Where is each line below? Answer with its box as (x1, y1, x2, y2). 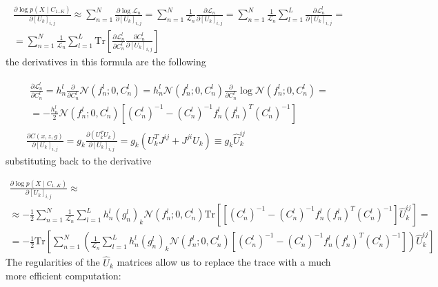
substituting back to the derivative (6, 153, 152, 168)
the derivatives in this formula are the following (6, 54, 206, 68)
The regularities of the (6, 255, 100, 269)
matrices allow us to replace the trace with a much (117, 255, 331, 269)
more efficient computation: (6, 268, 121, 283)
